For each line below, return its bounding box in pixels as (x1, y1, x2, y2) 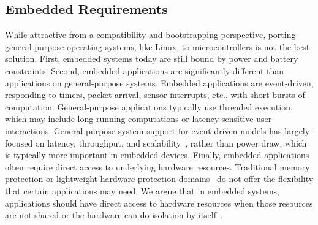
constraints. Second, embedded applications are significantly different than (5, 64, 284, 77)
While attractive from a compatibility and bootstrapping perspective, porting (5, 28, 296, 41)
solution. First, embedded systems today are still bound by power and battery (5, 52, 298, 65)
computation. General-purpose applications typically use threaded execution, (5, 100, 293, 113)
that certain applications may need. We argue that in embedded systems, (5, 184, 279, 197)
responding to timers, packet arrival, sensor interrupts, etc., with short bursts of (5, 88, 305, 101)
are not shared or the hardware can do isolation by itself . (5, 208, 223, 221)
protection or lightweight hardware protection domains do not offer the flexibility (5, 172, 314, 185)
